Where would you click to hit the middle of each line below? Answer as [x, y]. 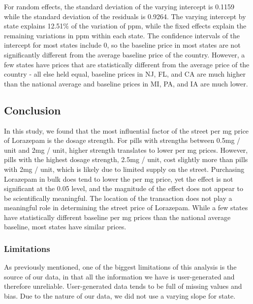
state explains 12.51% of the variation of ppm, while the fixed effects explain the [125, 26]
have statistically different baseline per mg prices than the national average [117, 217]
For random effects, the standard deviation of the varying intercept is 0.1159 [119, 6]
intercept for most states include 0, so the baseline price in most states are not [122, 45]
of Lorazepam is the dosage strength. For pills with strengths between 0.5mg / [122, 140]
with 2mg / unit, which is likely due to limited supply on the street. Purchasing [124, 169]
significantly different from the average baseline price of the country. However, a [125, 54]
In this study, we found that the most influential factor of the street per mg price [126, 130]
